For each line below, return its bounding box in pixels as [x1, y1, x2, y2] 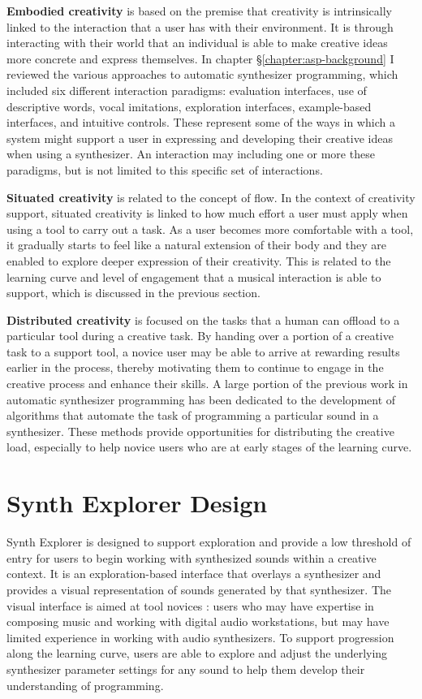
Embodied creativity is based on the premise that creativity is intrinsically [6, 2, 392, 19]
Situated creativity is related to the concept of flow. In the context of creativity [6, 188, 416, 205]
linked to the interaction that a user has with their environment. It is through [6, 18, 394, 35]
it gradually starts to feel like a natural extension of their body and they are [6, 236, 386, 253]
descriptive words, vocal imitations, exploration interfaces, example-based [6, 97, 372, 114]
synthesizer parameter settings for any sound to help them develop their [6, 660, 365, 677]
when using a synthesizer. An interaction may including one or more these [6, 145, 375, 162]
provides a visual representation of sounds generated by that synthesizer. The [6, 580, 392, 598]
